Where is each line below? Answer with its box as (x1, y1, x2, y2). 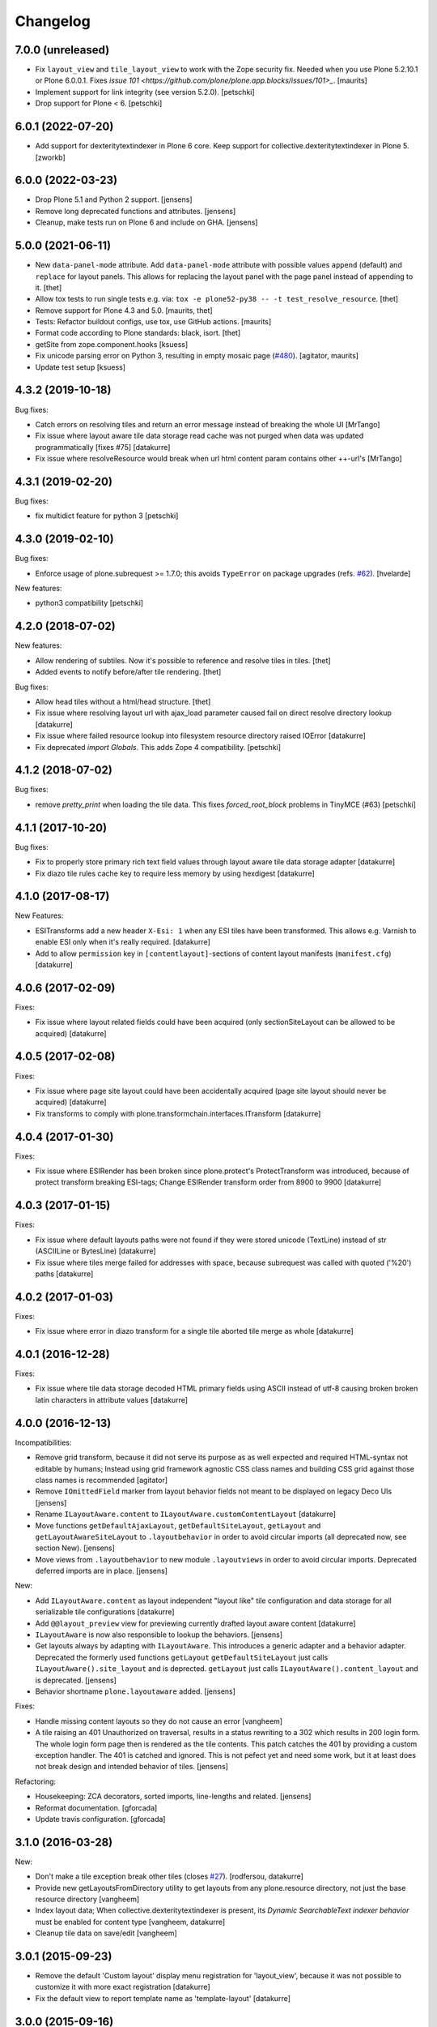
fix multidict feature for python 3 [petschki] (35, 511, 179, 521)
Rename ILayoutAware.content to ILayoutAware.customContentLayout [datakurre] (35, 1509, 336, 1519)
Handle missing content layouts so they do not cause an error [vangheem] (35, 1716, 283, 1726)
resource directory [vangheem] (35, 1894, 140, 1904)
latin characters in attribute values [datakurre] (35, 1395, 189, 1404)
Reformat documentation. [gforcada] (35, 1802, 158, 1812)
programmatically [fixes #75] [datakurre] (35, 442, 171, 452)
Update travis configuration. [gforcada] (35, 1814, 166, 1823)
